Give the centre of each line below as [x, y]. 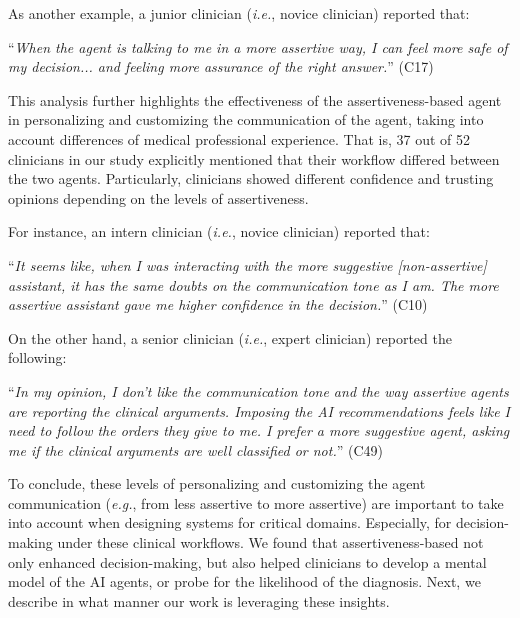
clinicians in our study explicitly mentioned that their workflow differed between [254, 158]
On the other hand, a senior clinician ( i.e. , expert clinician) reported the [230, 337]
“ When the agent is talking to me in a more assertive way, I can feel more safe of [258, 46]
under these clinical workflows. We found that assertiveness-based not [270, 542]
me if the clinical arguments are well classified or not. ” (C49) [195, 449]
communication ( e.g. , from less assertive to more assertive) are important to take [256, 502]
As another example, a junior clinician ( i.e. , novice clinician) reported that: [239, 13]
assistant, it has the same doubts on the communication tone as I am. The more [253, 284]
